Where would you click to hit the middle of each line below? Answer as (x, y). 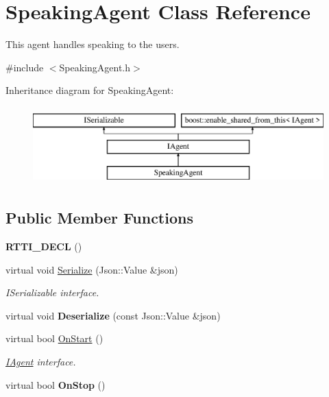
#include (25, 67)
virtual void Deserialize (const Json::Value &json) (113, 315)
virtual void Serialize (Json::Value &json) (92, 269)
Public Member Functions (99, 218)
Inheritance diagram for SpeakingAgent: (90, 90)
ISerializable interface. (52, 292)
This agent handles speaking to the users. (93, 44)
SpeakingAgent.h (95, 67)
